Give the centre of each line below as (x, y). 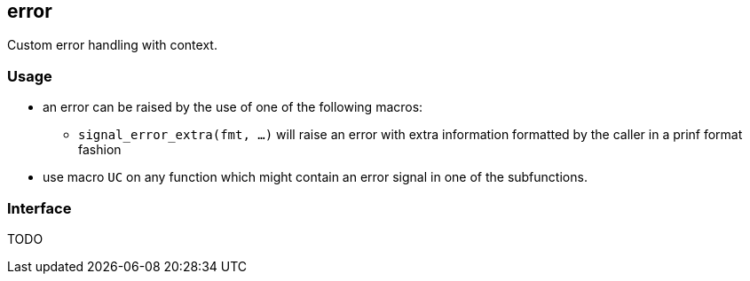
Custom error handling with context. (112, 45)
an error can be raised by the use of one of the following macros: (233, 107)
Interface (39, 208)
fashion (100, 150)
